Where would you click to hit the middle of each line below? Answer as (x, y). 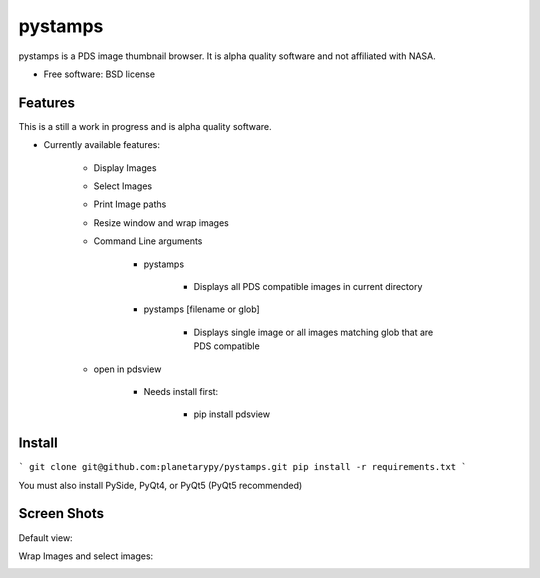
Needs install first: (181, 391)
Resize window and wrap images (161, 222)
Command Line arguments (148, 241)
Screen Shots (61, 513)
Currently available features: (101, 145)
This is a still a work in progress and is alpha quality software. (145, 126)
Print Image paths (130, 204)
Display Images (125, 167)
